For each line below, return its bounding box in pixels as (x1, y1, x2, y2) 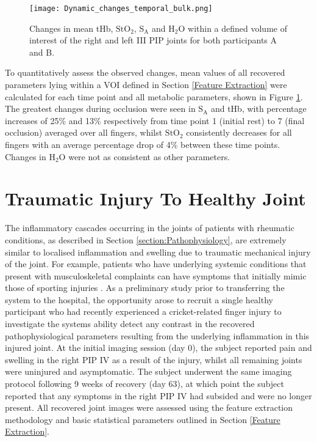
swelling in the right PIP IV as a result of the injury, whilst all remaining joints (5, 353, 302, 366)
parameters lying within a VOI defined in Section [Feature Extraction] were (5, 78, 287, 91)
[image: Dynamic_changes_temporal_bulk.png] (29, 4, 213, 13)
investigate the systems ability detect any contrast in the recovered (5, 317, 255, 330)
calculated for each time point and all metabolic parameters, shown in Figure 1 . (5, 90, 303, 103)
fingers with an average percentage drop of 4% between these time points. (5, 138, 280, 150)
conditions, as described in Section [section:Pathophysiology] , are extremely (5, 233, 287, 246)
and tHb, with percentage (210, 102, 307, 115)
